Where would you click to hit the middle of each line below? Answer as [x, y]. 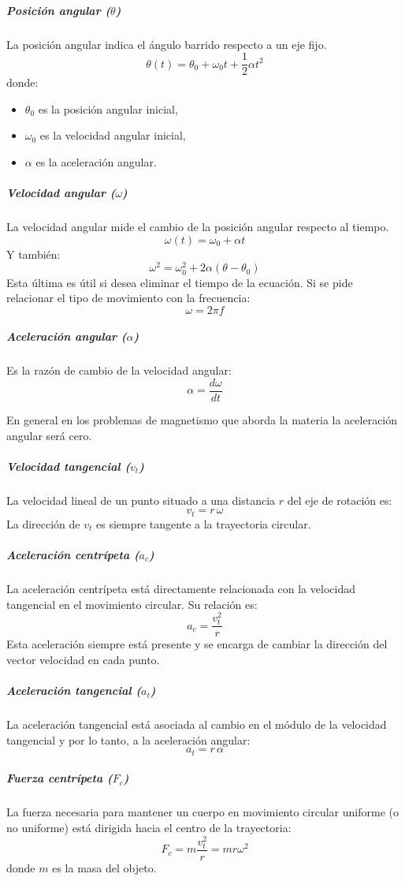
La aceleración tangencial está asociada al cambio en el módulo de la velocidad [197, 724]
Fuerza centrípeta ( [59, 778]
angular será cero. [49, 435]
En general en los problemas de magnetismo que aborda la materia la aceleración [202, 419]
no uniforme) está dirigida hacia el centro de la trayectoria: [149, 827]
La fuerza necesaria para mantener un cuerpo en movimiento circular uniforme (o [202, 812]
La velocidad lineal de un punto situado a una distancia [141, 500]
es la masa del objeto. [104, 867]
